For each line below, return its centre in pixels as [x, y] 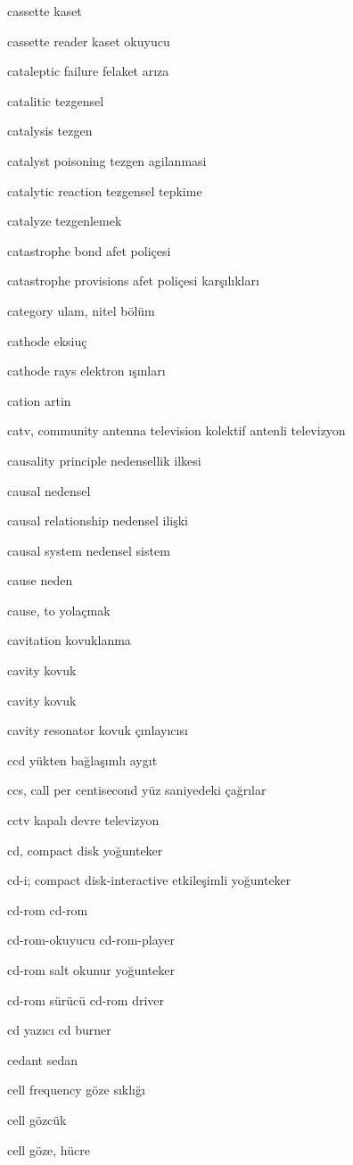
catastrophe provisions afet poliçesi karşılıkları [133, 281]
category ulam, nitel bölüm [81, 310]
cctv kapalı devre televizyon [83, 820]
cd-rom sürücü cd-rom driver [86, 1000]
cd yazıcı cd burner [59, 1030]
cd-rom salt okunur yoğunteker [91, 970]
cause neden [40, 580]
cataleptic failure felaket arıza [88, 71]
